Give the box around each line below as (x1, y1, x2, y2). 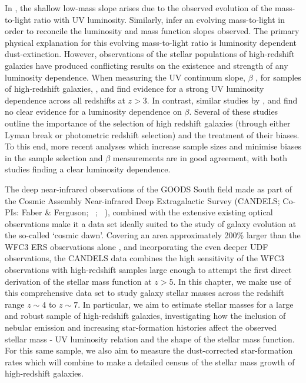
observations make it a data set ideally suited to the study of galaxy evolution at (5, 217, 297, 229)
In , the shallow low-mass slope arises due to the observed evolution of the (5, 2, 272, 14)
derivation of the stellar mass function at (5, 275, 152, 287)
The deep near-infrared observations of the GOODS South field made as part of (5, 182, 292, 195)
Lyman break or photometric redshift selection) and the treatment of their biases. (5, 128, 300, 141)
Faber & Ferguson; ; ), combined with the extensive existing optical (21, 206, 273, 218)
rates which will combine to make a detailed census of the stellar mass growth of (5, 355, 295, 368)
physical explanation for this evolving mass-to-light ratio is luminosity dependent (5, 36, 297, 48)
